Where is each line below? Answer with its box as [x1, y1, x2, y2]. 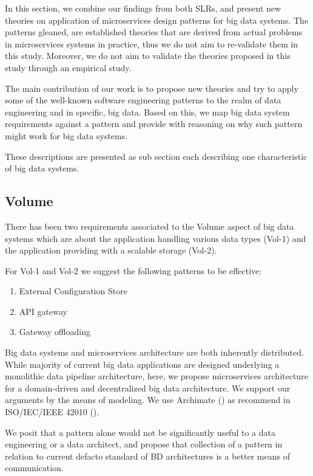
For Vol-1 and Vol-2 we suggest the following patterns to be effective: [5, 264, 262, 277]
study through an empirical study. [5, 61, 132, 74]
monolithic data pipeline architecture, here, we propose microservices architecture [5, 370, 308, 382]
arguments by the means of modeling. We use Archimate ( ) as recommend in [5, 393, 291, 406]
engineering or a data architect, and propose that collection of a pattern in [5, 438, 283, 450]
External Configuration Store [19, 285, 127, 297]
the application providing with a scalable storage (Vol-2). [5, 244, 217, 257]
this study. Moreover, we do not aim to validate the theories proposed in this [5, 49, 291, 62]
